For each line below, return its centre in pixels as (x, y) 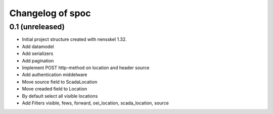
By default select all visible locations (60, 96)
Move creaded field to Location (55, 89)
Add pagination (38, 61)
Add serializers (38, 53)
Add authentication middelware (55, 75)
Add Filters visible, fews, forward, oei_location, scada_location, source (95, 103)
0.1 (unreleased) (37, 27)
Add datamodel (38, 46)
